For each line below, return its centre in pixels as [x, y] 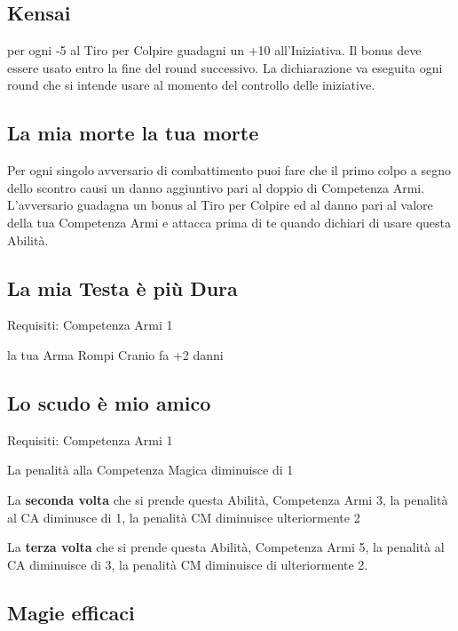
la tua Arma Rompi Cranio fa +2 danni [115, 354]
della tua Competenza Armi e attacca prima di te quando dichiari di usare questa [229, 222]
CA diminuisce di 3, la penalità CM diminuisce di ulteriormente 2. [188, 564]
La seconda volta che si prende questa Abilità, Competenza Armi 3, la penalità [228, 499]
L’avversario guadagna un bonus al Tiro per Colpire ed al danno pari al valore [220, 205]
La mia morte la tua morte [133, 133]
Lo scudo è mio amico [109, 402]
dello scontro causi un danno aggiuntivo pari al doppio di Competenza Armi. [216, 187]
